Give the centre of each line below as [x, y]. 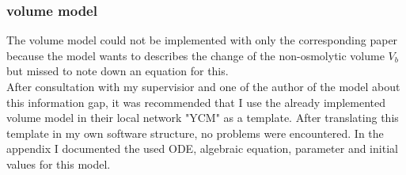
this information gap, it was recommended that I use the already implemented [196, 102]
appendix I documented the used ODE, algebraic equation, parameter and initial [202, 148]
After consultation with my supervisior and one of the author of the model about [203, 86]
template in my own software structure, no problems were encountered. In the [195, 133]
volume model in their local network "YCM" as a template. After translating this [203, 118]
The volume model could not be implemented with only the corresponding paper [202, 40]
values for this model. [59, 164]
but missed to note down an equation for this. [118, 71]
